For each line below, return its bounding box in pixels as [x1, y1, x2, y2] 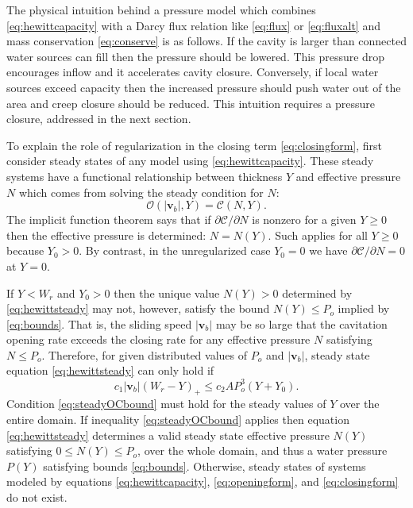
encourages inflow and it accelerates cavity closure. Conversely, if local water [6, 63, 379, 80]
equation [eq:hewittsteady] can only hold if [6, 362, 214, 379]
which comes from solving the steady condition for [18, 183, 264, 200]
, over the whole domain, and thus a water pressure [137, 442, 388, 459]
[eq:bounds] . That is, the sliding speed [6, 315, 192, 332]
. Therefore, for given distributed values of [41, 346, 248, 363]
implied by [338, 300, 390, 317]
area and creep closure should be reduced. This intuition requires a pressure [6, 94, 375, 111]
